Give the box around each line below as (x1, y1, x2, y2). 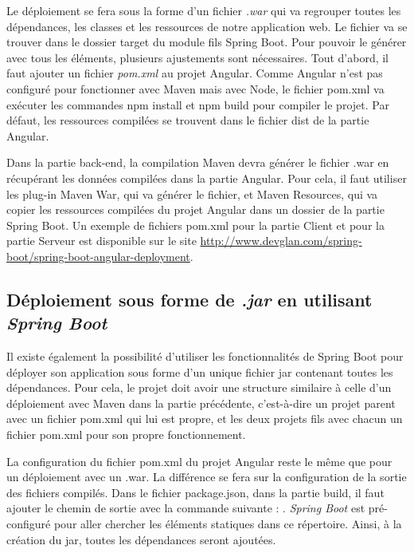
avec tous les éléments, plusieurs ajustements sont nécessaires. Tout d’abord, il (6, 49, 389, 65)
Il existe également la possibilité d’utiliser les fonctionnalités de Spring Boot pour (6, 348, 404, 365)
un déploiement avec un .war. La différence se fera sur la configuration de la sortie (6, 468, 407, 485)
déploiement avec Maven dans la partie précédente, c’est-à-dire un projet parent (6, 394, 396, 411)
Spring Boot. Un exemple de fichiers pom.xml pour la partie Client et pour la (6, 216, 385, 233)
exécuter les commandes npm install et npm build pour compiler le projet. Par (6, 96, 389, 113)
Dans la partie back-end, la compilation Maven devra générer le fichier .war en (6, 154, 389, 171)
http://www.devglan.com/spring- (200, 232, 362, 249)
